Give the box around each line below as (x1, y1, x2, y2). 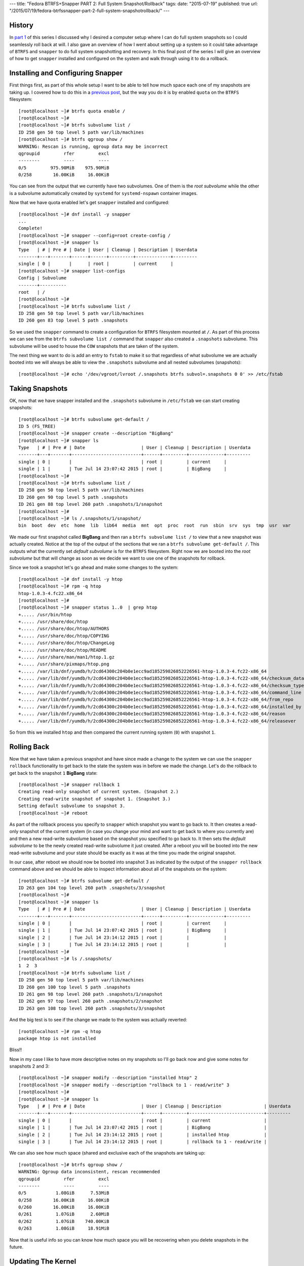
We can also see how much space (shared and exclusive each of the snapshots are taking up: (9, 1150, 205, 1156)
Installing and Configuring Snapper (9, 69, 123, 77)
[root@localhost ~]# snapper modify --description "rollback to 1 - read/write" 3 (18, 1082, 230, 1088)
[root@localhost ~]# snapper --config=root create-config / (18, 232, 171, 238)
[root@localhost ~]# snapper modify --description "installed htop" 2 (18, 1075, 198, 1081)
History (9, 21, 34, 30)
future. (9, 1244, 24, 1250)
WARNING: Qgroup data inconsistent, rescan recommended (18, 1169, 160, 1175)
